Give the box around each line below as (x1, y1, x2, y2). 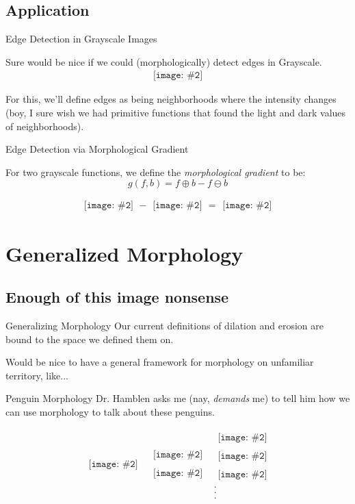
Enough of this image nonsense (5, 286, 229, 307)
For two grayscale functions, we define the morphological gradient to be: (5, 164, 306, 179)
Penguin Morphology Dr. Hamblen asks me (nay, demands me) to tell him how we (5, 391, 350, 405)
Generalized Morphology (5, 239, 244, 267)
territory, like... (5, 368, 68, 382)
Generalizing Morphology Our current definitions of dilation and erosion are (5, 318, 324, 332)
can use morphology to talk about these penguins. (5, 404, 215, 418)
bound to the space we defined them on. (5, 331, 174, 346)
